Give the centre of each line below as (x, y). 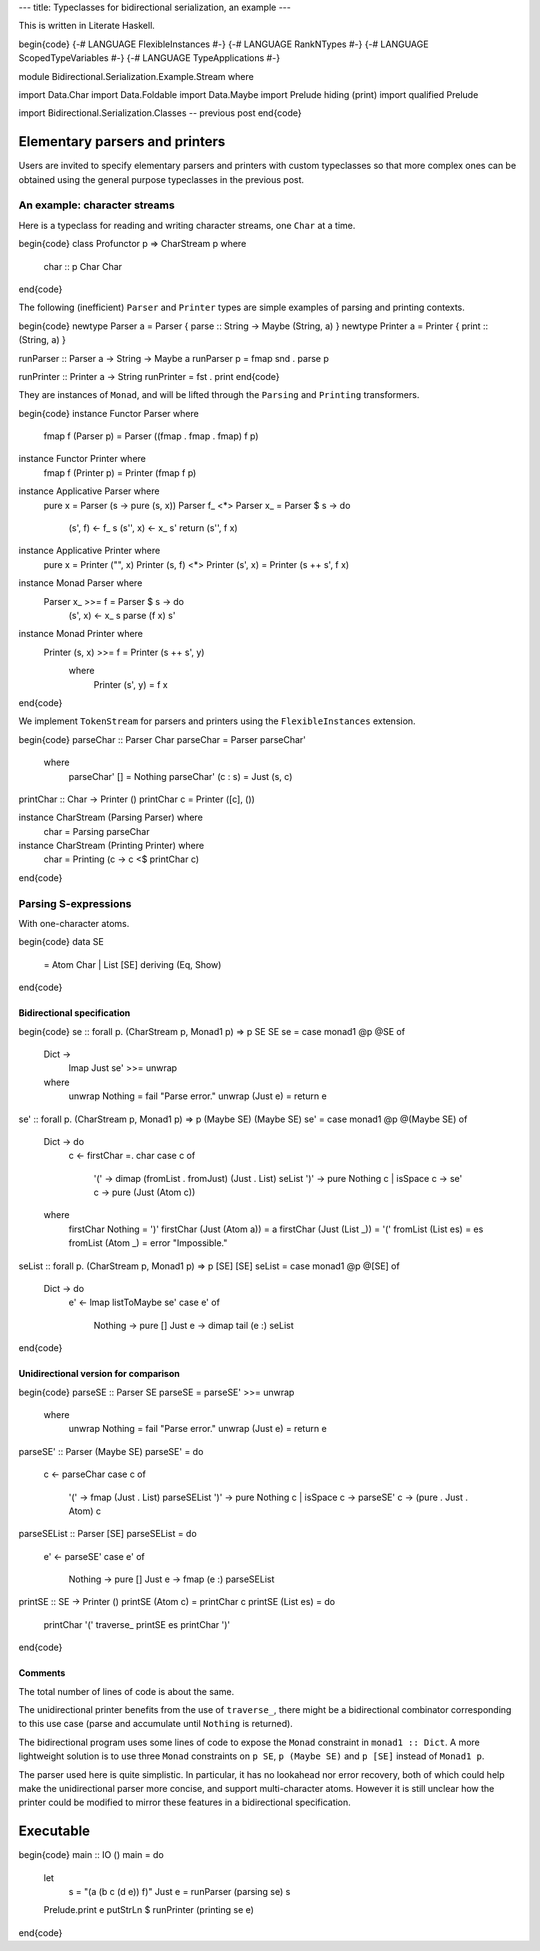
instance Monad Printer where (81, 634)
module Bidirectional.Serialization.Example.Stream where (136, 76)
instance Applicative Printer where (89, 551)
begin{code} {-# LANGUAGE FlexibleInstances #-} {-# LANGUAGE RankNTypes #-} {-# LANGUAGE (223, 44)
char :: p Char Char (83, 266)
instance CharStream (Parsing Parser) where (111, 817)
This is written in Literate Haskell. (86, 26)
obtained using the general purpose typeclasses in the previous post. (161, 179)
